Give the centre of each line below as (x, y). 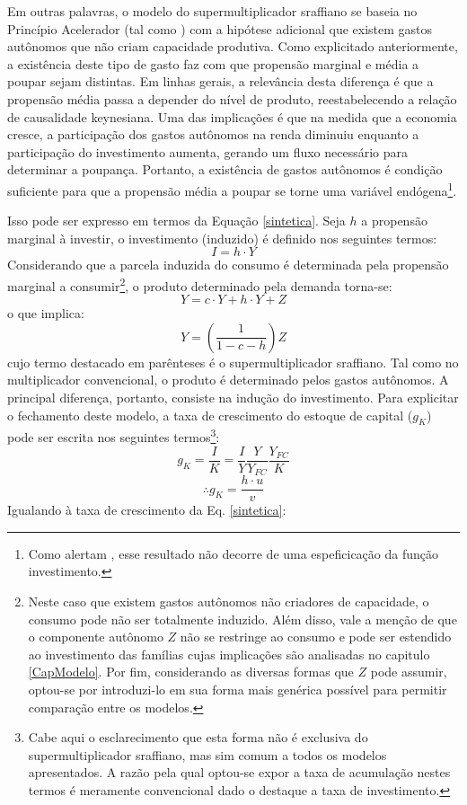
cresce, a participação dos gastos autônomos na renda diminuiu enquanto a (213, 134)
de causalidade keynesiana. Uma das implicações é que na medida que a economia (232, 116)
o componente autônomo (96, 637)
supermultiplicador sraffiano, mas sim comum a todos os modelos (207, 754)
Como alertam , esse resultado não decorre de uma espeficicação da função (233, 553)
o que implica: (46, 313)
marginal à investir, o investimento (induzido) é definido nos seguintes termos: (222, 238)
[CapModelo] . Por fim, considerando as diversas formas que (191, 672)
